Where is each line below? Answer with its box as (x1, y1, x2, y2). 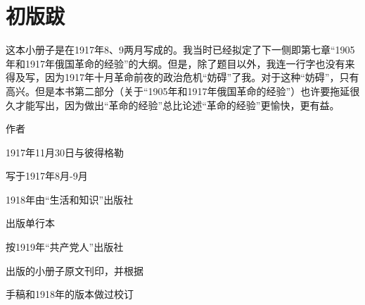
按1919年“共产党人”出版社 (6, 239, 124, 254)
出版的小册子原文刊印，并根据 (6, 263, 143, 278)
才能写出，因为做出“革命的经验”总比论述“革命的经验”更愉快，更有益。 (15, 97, 340, 112)
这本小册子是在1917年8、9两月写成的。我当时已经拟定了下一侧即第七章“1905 (6, 42, 355, 57)
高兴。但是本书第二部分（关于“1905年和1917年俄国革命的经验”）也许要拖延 (6, 83, 350, 98)
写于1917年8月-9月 (6, 168, 88, 183)
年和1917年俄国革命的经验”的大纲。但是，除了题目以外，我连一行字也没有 (6, 56, 345, 70)
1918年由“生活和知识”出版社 (6, 192, 134, 206)
